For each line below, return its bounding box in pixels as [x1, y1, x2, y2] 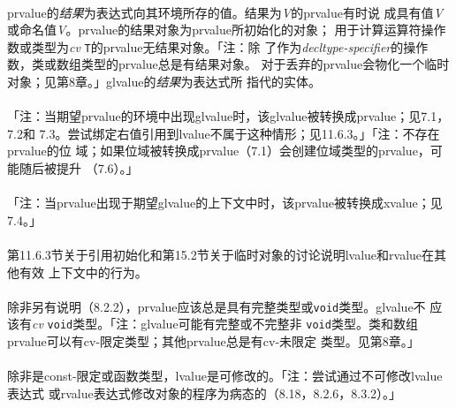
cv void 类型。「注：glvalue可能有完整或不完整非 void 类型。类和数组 [32, 314, 418, 333]
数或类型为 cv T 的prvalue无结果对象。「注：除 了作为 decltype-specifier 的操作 [7, 37, 429, 56]
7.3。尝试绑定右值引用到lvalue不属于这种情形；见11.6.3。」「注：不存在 [39, 124, 440, 142]
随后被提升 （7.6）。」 [19, 159, 139, 177]
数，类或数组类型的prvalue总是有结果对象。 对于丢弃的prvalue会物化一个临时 [7, 55, 450, 73]
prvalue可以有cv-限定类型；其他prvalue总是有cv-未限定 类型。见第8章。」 [7, 332, 420, 351]
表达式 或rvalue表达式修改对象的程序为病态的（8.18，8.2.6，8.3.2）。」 [7, 383, 402, 402]
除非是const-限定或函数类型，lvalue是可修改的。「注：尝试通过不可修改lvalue [7, 366, 443, 385]
